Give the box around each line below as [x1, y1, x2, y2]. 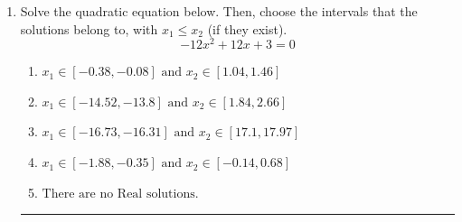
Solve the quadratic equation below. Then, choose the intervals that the [20, 2, 418, 20]
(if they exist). [207, 19, 288, 38]
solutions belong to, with [20, 19, 158, 38]
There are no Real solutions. [42, 187, 199, 200]
